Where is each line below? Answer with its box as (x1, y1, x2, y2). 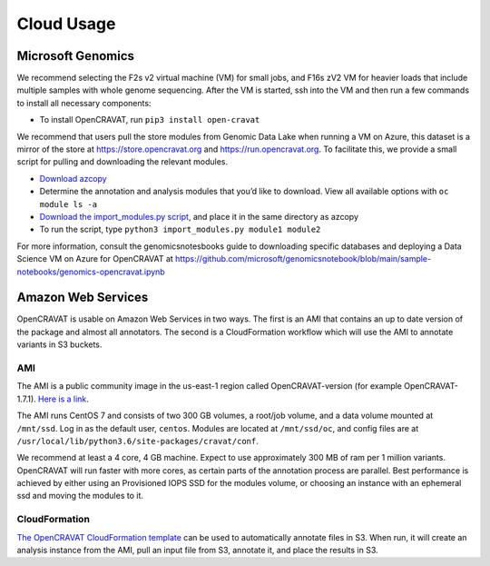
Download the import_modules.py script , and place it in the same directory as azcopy (39, 211, 358, 222)
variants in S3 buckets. (16, 339, 103, 350)
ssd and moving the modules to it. (16, 491, 144, 501)
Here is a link (37, 393, 87, 404)
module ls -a (39, 199, 98, 209)
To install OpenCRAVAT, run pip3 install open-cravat (39, 114, 260, 125)
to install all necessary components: (16, 97, 152, 108)
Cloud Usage (16, 14, 116, 34)
